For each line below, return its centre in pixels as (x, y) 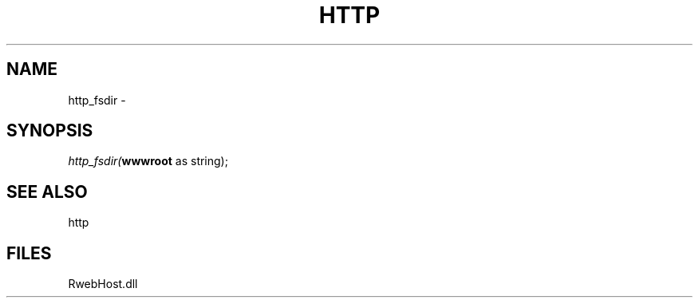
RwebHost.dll (103, 284)
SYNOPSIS (50, 131)
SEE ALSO (47, 191)
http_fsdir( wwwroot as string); (148, 161)
